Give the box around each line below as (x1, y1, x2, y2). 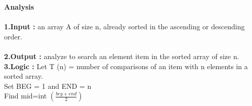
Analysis (4, 2, 34, 12)
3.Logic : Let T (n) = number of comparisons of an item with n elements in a (4, 61, 248, 71)
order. (4, 31, 22, 41)
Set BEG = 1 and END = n (4, 80, 92, 91)
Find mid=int (4, 90, 47, 101)
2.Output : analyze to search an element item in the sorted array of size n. (4, 50, 239, 61)
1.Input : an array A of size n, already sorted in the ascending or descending (4, 21, 245, 32)
